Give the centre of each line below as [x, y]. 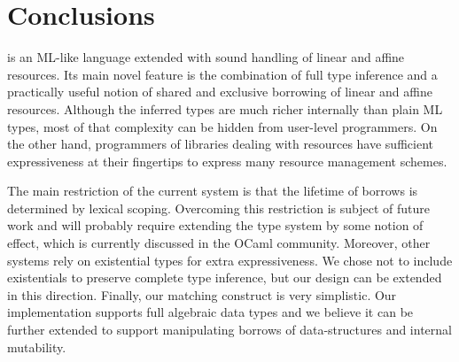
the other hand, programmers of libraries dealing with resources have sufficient [220, 144]
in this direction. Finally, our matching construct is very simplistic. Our [202, 294]
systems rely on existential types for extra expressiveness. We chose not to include [230, 260]
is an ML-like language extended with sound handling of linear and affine [206, 57]
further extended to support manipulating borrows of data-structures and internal [229, 330]
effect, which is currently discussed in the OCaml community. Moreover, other [219, 243]
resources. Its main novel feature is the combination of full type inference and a [222, 74]
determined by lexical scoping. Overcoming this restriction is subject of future [218, 208]
